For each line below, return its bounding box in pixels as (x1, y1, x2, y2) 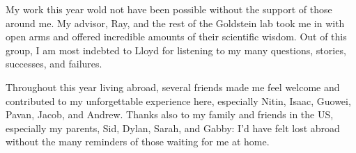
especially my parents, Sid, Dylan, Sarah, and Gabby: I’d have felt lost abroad (6, 120, 340, 135)
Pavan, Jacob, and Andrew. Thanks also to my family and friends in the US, (6, 107, 334, 122)
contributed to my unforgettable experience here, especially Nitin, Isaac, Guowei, (6, 93, 351, 108)
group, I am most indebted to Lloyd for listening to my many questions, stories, (6, 42, 346, 57)
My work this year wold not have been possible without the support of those (6, 2, 332, 16)
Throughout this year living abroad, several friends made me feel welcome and (6, 79, 340, 94)
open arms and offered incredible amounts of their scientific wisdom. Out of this (6, 29, 347, 44)
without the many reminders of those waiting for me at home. (6, 134, 270, 149)
